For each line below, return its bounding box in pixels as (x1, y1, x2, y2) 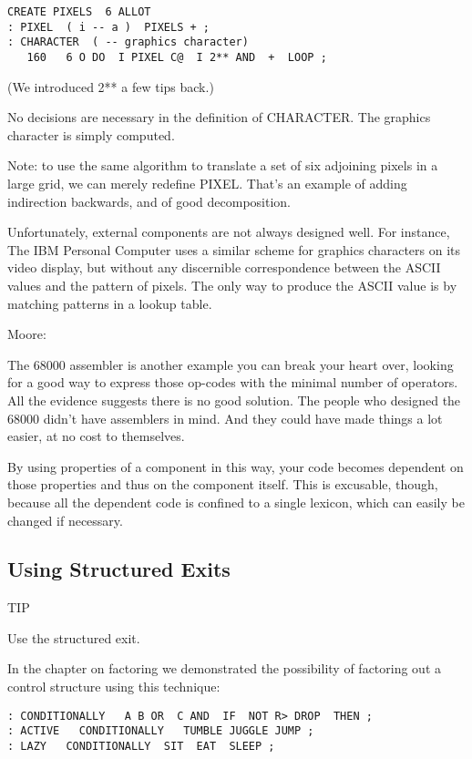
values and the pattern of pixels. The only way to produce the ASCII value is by (7, 275, 457, 294)
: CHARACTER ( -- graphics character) (7, 36, 249, 49)
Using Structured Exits (7, 555, 231, 583)
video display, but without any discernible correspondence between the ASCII (7, 258, 441, 277)
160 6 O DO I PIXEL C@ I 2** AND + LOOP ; (26, 50, 327, 64)
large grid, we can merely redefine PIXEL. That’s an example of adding (7, 174, 407, 192)
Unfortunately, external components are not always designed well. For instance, (7, 222, 450, 241)
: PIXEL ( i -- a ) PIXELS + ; (7, 20, 210, 34)
